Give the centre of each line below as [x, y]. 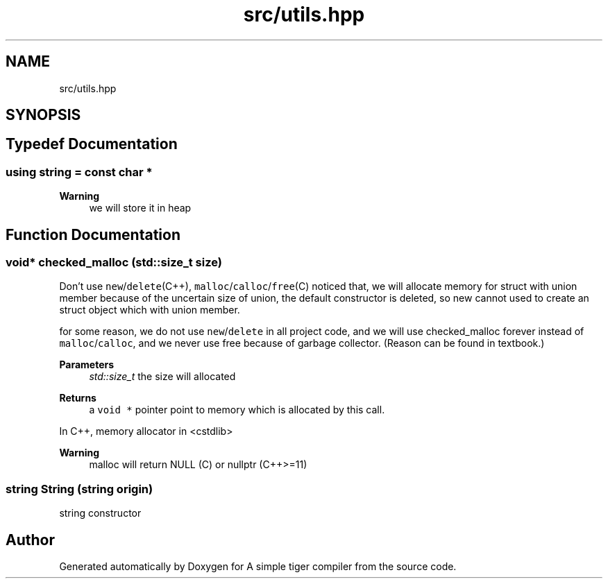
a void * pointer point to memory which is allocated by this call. [237, 410]
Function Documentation [93, 234]
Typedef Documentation [92, 144]
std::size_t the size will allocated [162, 377]
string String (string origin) [79, 489]
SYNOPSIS [43, 115]
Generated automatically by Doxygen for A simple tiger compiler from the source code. [258, 567]
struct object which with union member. [150, 310]
